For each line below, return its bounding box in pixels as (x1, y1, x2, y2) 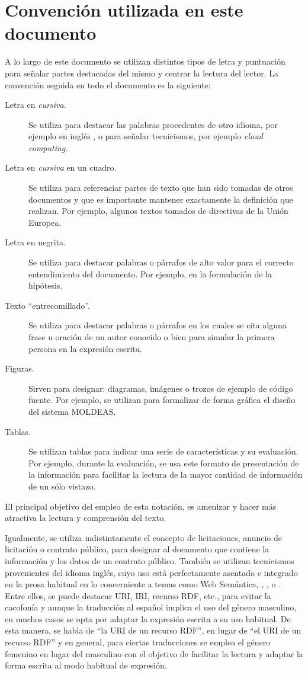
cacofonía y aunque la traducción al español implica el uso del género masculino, (5, 601, 297, 613)
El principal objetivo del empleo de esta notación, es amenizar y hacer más (5, 500, 277, 512)
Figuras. (5, 362, 34, 375)
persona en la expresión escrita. (28, 342, 142, 354)
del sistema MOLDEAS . (28, 405, 116, 417)
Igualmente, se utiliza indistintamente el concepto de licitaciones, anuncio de (5, 531, 283, 543)
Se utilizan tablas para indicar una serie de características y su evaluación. (28, 445, 299, 458)
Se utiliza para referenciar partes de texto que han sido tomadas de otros (28, 181, 293, 194)
